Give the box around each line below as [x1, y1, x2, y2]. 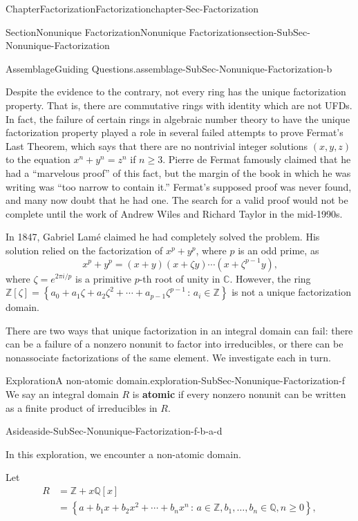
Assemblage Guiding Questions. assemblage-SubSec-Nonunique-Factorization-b [6, 61, 332, 75]
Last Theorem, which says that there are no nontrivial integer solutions [6, 138, 308, 153]
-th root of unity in [139, 271, 220, 285]
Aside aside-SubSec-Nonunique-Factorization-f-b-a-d [6, 424, 223, 438]
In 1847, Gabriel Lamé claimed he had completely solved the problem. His [6, 229, 320, 244]
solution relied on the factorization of [6, 243, 163, 257]
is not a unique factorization [232, 285, 351, 299]
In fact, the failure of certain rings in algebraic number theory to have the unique [6, 111, 350, 126]
